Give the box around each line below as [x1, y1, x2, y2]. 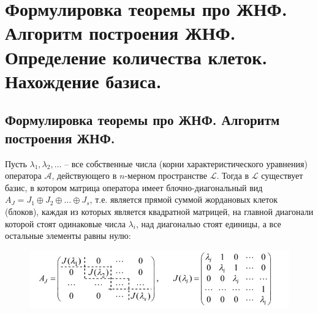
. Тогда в [216, 169, 249, 182]
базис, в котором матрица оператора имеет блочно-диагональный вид [5, 181, 263, 194]
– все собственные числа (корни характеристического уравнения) [64, 157, 308, 170]
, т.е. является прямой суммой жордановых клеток [89, 193, 278, 206]
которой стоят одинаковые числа [5, 217, 126, 230]
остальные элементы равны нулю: [5, 229, 131, 242]
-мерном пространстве [124, 169, 208, 182]
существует [261, 169, 303, 182]
